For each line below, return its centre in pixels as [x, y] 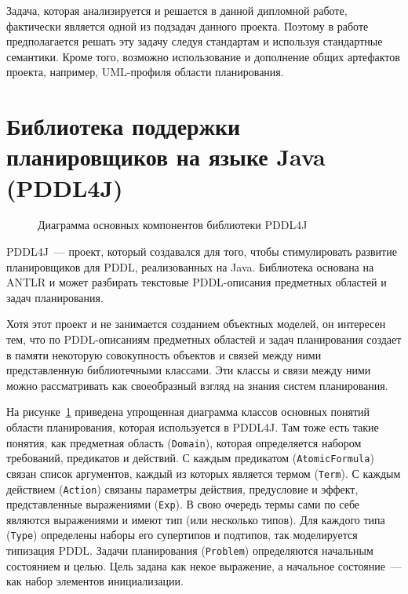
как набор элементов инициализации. [95, 581]
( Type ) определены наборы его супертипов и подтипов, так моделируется [182, 535]
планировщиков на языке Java [166, 157]
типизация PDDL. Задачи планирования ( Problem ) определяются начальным [190, 550]
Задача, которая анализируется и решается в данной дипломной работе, [177, 10]
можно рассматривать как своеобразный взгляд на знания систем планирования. [197, 385]
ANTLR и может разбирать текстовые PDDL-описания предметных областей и [197, 282]
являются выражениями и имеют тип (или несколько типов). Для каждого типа [196, 519]
